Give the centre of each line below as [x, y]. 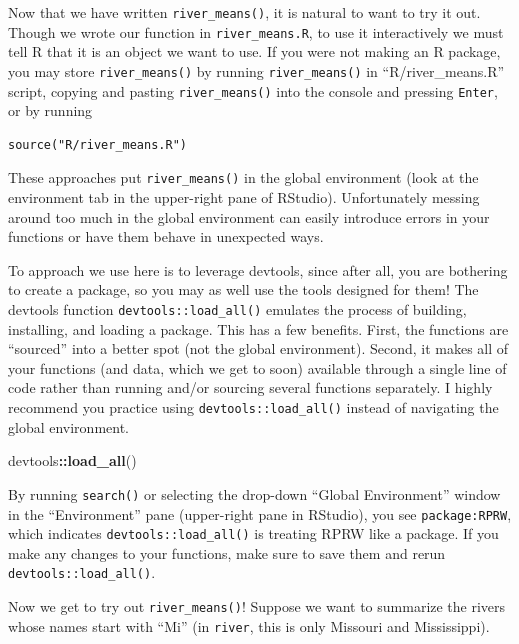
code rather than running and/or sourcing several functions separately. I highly [250, 387]
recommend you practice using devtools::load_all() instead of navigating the [253, 407]
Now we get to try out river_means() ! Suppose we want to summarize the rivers [257, 606]
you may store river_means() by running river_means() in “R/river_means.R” [256, 70]
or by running [50, 110]
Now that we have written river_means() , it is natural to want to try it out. [244, 12]
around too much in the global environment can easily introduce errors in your [249, 216]
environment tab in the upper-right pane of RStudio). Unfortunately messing [244, 197]
